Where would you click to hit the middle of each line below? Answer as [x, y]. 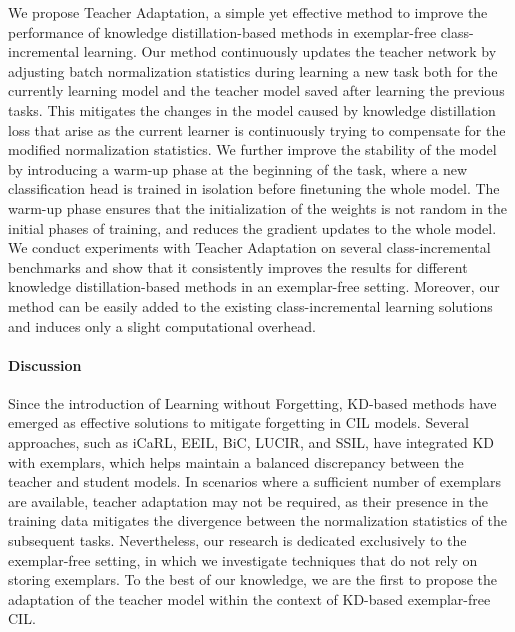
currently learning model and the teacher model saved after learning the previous [256, 90]
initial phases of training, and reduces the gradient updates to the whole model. [252, 227]
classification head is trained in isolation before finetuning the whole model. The [254, 188]
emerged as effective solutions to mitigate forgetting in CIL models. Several [239, 422]
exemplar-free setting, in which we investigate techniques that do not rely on [243, 559]
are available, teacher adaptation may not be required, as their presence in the [248, 500]
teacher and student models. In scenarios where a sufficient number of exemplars [254, 481]
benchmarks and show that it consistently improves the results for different [238, 266]
